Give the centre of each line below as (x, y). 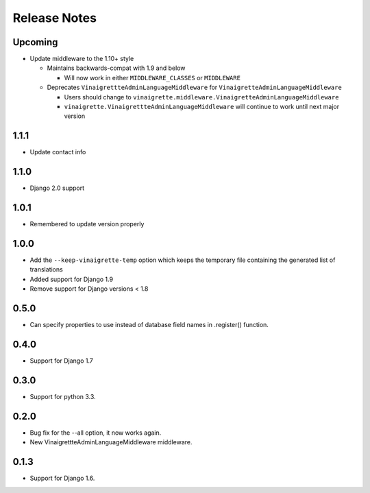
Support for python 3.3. (63, 396)
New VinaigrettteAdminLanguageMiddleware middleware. (111, 442)
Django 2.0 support (57, 188)
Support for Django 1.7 (62, 361)
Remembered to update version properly (87, 224)
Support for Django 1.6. (62, 478)
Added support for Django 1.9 (71, 279)
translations (46, 269)
